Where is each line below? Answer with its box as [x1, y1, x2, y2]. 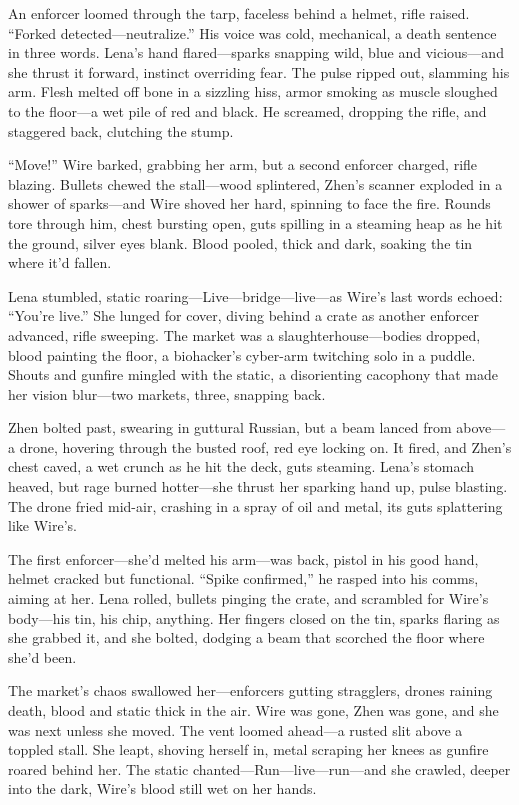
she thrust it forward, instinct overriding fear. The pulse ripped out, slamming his [8, 61, 510, 82]
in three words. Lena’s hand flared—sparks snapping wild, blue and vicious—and [8, 42, 504, 63]
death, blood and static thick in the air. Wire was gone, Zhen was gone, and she [8, 700, 499, 720]
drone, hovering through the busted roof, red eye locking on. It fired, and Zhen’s [19, 436, 512, 457]
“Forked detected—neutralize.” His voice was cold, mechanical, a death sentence [8, 22, 497, 43]
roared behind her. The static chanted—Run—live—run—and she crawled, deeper [8, 758, 511, 779]
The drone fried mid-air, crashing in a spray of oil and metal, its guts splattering [8, 495, 503, 516]
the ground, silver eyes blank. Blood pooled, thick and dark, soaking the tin [8, 232, 473, 253]
